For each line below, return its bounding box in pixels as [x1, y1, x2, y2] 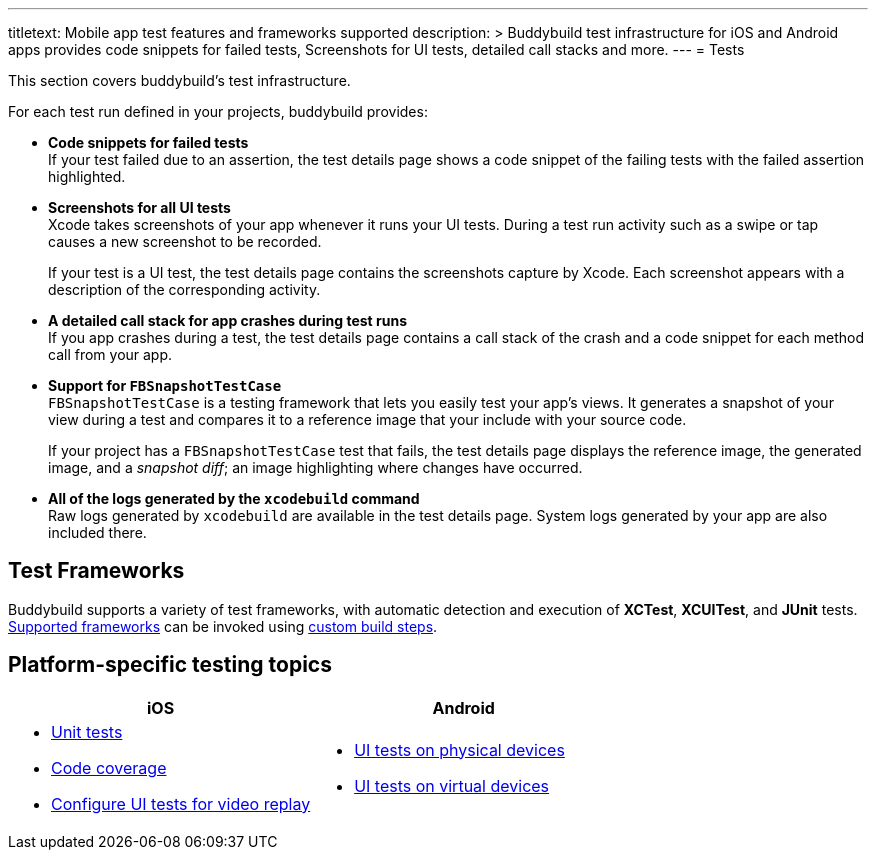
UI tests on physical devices [354, 739, 565, 760]
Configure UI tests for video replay [51, 793, 311, 814]
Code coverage [51, 757, 167, 778]
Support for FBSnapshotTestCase [48, 377, 282, 394]
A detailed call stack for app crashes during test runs [48, 312, 408, 329]
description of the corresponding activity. [48, 281, 321, 298]
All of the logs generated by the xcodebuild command [48, 490, 420, 507]
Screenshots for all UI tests [48, 199, 231, 216]
